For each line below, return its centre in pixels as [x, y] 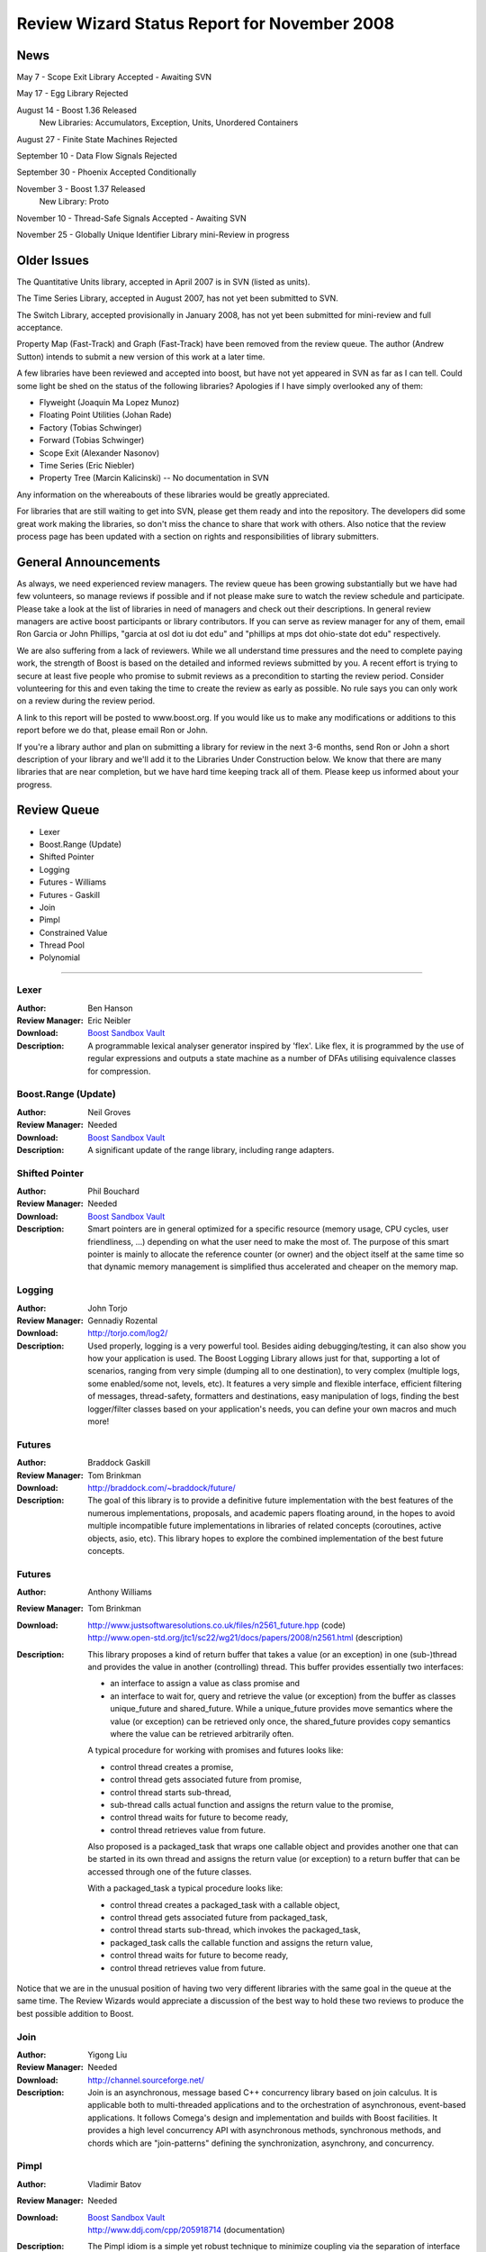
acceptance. [40, 328]
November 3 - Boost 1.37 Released [81, 188]
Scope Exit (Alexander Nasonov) [99, 453]
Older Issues [53, 260]
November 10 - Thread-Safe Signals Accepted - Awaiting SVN [131, 218]
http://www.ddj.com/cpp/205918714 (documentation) [186, 2229]
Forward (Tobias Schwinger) [92, 440]
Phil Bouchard [113, 1191]
